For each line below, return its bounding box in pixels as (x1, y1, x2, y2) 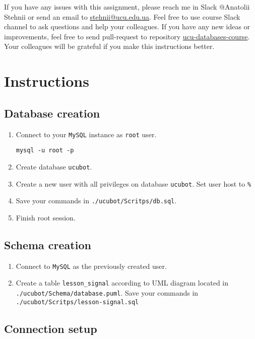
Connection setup (4, 320, 97, 336)
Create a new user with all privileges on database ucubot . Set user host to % (16, 178, 251, 189)
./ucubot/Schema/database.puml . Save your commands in (16, 287, 199, 298)
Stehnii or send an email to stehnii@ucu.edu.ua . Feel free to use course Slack (4, 11, 240, 22)
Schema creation (4, 237, 91, 252)
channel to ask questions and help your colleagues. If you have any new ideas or (4, 21, 250, 32)
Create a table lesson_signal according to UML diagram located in (16, 277, 229, 288)
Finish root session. (16, 212, 76, 222)
